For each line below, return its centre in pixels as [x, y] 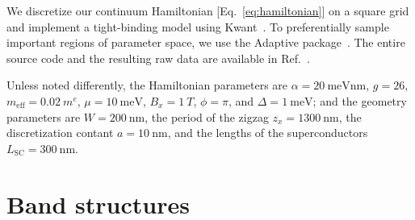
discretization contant [60, 133]
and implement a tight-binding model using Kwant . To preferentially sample [198, 26]
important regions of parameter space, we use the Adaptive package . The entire [206, 42]
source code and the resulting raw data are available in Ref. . [158, 58]
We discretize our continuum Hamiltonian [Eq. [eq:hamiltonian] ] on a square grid [208, 10]
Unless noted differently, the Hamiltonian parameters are [147, 85]
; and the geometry [360, 100]
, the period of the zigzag [207, 116]
